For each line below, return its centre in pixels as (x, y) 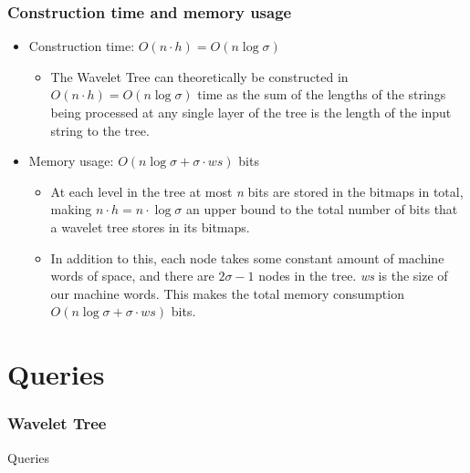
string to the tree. (100, 130)
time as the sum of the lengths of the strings (322, 94)
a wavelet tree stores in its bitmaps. (150, 226)
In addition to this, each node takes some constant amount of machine (247, 257)
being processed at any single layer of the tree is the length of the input (251, 112)
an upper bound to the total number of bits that (322, 209)
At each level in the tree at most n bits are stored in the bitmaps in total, (257, 191)
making (71, 209)
